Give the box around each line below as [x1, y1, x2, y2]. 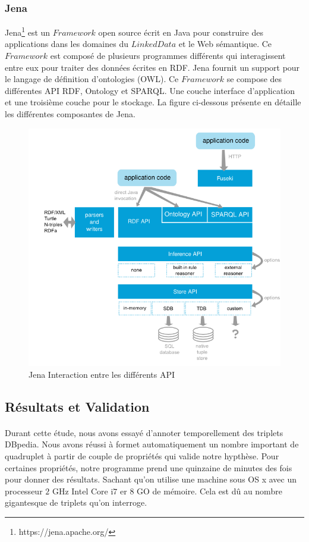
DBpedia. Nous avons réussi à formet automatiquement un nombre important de [5, 438, 299, 450]
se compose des [226, 73, 282, 85]
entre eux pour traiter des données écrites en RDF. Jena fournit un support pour [5, 61, 300, 73]
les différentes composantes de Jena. [5, 108, 135, 120]
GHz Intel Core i [52, 484, 113, 497]
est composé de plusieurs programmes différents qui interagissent [50, 49, 286, 62]
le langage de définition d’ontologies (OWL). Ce [5, 73, 179, 85]
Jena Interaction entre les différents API [29, 368, 175, 380]
